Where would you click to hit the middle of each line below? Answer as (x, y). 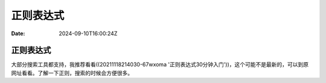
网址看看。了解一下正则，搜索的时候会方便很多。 (72, 73)
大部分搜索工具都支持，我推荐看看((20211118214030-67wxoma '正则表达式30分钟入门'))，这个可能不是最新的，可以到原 (160, 64)
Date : (18, 33)
